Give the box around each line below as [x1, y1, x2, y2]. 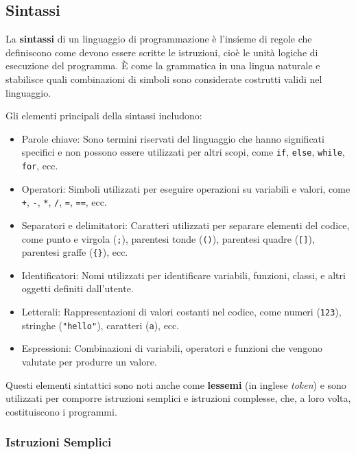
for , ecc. [21, 158, 58, 173]
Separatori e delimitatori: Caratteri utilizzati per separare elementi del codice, [21, 217, 350, 232]
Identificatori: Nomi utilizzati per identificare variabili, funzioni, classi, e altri [21, 267, 346, 282]
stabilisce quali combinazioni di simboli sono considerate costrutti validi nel [5, 71, 322, 86]
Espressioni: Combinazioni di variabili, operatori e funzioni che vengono [21, 341, 322, 355]
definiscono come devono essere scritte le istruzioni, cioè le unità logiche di [5, 45, 318, 59]
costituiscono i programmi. [5, 404, 117, 418]
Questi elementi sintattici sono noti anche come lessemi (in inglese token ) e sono [5, 377, 346, 392]
